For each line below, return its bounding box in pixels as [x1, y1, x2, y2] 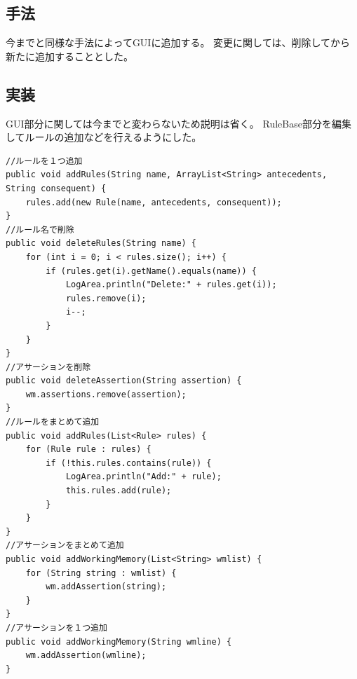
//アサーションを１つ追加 [6, 622, 107, 633]
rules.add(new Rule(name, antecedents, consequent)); [25, 197, 282, 207]
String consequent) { [6, 183, 107, 193]
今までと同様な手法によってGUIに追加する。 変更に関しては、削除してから [6, 35, 350, 50]
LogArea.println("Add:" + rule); [65, 472, 222, 482]
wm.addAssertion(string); [46, 582, 167, 592]
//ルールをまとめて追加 [6, 417, 100, 427]
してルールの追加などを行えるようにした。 [6, 130, 202, 144]
